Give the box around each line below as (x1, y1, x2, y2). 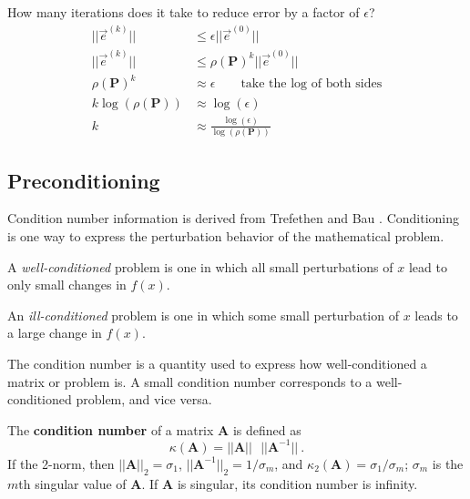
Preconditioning (7, 166, 160, 194)
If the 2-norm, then (7, 453, 115, 473)
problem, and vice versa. (76, 390, 212, 409)
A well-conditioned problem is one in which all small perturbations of (7, 257, 393, 276)
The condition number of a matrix (7, 420, 214, 439)
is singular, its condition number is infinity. (177, 474, 418, 493)
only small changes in (7, 275, 127, 294)
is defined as (232, 420, 301, 439)
